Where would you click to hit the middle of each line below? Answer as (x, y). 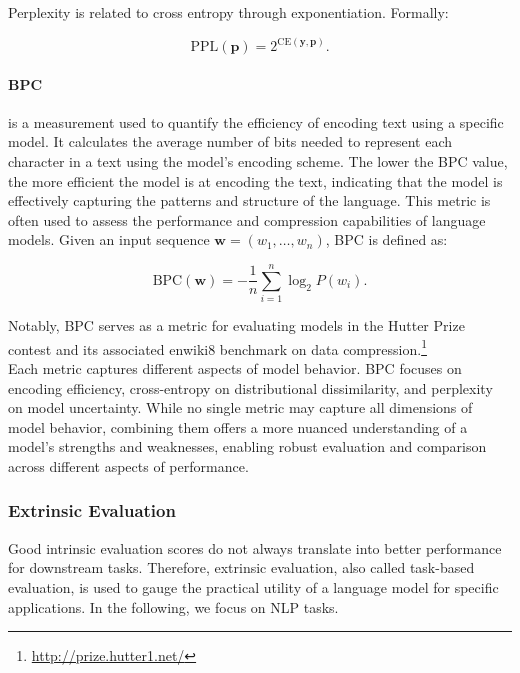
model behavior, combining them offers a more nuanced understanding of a (238, 426)
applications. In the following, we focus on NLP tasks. (173, 606)
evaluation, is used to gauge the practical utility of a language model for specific (253, 586)
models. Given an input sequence (109, 239)
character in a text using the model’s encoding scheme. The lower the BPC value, (258, 161)
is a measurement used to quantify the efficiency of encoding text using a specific (256, 121)
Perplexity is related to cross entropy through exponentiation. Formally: (228, 12)
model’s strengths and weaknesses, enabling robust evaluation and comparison (247, 446)
